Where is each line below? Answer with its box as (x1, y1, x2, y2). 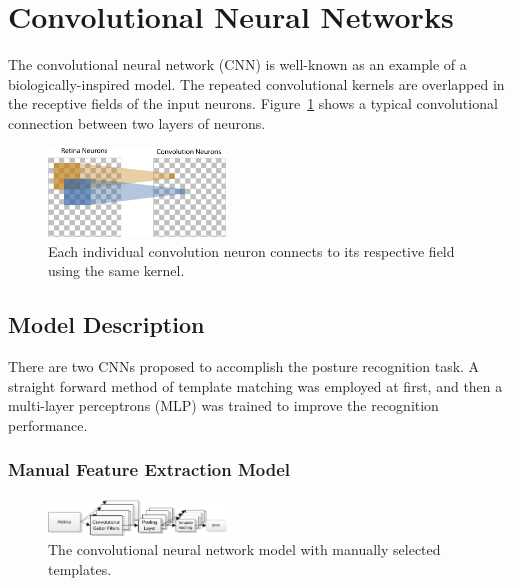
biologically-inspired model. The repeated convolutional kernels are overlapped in (8, 73, 505, 94)
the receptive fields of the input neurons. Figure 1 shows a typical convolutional (8, 93, 498, 114)
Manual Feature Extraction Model (8, 457, 291, 482)
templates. (48, 559, 112, 580)
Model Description (8, 309, 205, 340)
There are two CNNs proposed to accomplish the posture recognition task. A (8, 356, 480, 377)
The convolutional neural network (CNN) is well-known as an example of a (8, 54, 467, 75)
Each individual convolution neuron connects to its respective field (48, 240, 455, 261)
